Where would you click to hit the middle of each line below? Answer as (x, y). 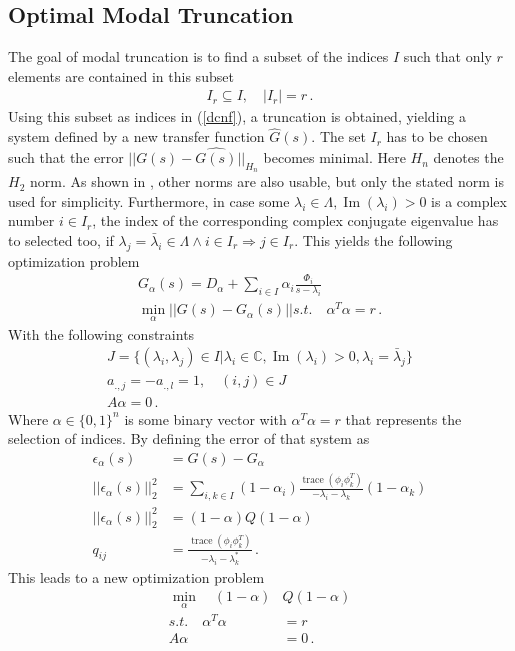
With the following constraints (101, 333)
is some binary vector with (205, 418)
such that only (447, 56)
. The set (338, 136)
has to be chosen (437, 136)
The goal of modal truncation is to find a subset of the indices (198, 56)
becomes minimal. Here (334, 157)
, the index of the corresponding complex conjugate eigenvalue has (295, 220)
